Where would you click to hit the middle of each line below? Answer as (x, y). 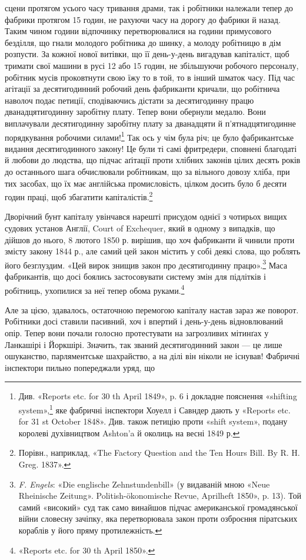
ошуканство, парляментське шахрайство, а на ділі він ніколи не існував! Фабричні (152, 356)
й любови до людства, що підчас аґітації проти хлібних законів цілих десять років (153, 160)
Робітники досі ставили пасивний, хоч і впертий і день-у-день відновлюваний (144, 321)
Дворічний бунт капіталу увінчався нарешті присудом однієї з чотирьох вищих (146, 216)
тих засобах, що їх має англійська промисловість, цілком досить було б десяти (146, 183)
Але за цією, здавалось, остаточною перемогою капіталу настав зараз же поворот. (152, 309)
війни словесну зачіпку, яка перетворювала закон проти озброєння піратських (158, 518)
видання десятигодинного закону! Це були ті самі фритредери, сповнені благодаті (151, 148)
